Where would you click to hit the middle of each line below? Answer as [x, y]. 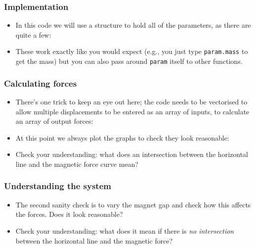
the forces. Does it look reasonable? [69, 214]
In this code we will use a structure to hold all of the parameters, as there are [133, 25]
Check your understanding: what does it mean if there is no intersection [125, 230]
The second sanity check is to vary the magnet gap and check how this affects [133, 204]
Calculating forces [41, 83]
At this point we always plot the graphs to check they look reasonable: [122, 137]
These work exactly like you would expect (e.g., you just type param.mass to [132, 51]
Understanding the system [58, 186]
